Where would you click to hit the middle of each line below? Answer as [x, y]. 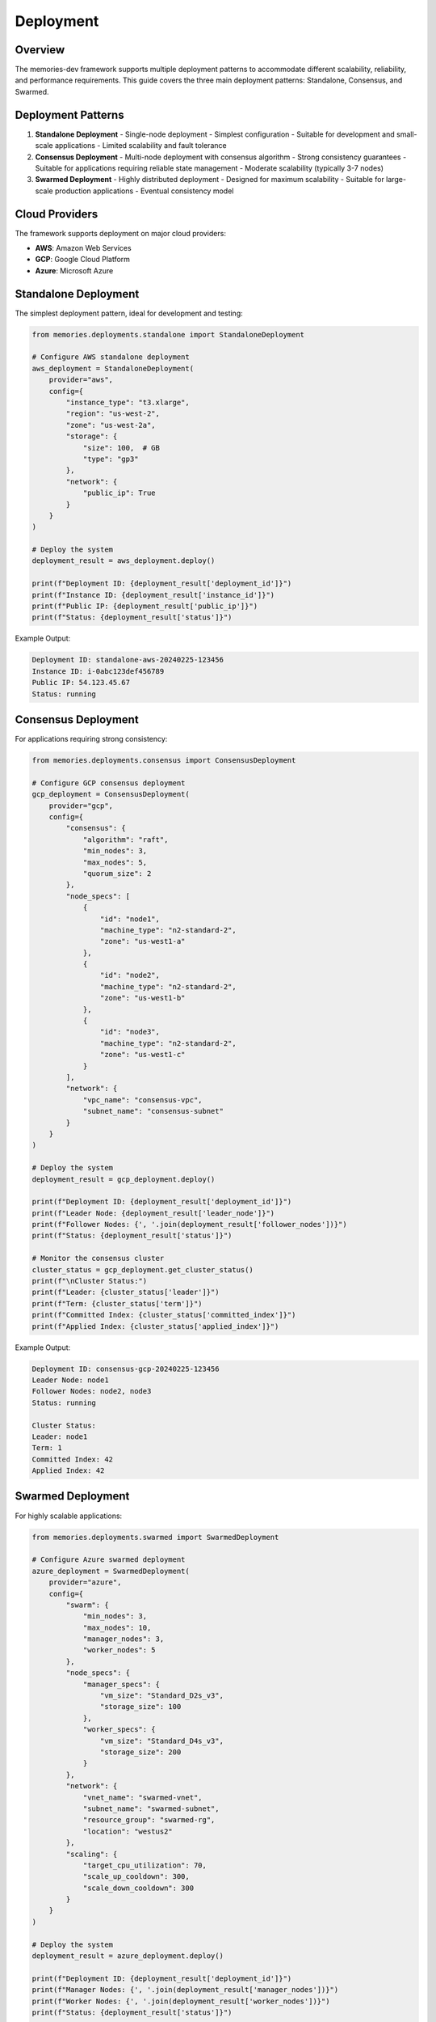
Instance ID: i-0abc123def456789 [98, 671]
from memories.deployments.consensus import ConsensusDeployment [164, 761]
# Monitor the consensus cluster [98, 1258]
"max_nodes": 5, [115, 862]
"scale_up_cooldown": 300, [136, 1877]
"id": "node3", [130, 1032]
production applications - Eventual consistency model [144, 191]
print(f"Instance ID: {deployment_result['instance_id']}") [153, 595]
